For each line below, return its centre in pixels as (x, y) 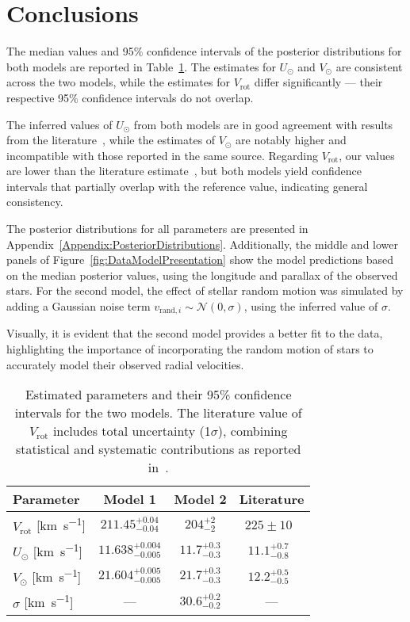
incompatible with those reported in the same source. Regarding (162, 155)
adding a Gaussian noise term (79, 306)
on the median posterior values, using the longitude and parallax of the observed (202, 275)
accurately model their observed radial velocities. (125, 364)
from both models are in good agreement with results (263, 124)
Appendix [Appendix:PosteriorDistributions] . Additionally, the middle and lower (203, 244)
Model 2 (200, 499)
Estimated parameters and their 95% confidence (158, 395)
